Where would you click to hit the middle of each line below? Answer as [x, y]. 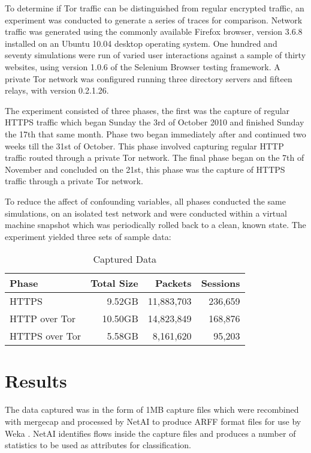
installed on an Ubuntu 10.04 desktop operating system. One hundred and [141, 43]
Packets [173, 283]
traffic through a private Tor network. [74, 181]
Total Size [114, 283]
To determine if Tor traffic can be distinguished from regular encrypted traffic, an [155, 8]
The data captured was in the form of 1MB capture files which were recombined [152, 409]
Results [36, 381]
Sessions [221, 283]
